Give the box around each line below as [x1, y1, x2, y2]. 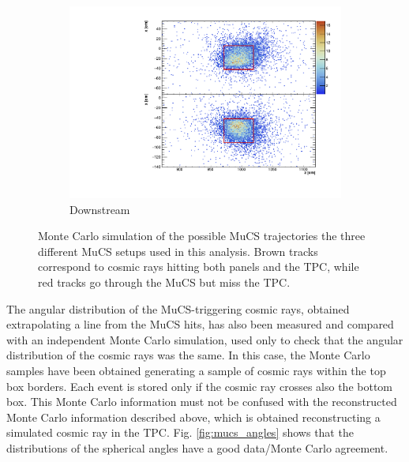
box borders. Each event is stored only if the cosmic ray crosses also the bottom [6, 377, 393, 394]
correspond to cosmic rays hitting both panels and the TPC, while [38, 258, 359, 275]
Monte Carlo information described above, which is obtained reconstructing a [6, 408, 381, 425]
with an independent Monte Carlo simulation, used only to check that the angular [6, 331, 403, 347]
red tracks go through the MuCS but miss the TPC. [38, 274, 291, 291]
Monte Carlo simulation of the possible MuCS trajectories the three [38, 227, 366, 244]
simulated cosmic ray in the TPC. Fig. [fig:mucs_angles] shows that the [6, 424, 354, 441]
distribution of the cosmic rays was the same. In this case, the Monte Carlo [6, 347, 370, 363]
